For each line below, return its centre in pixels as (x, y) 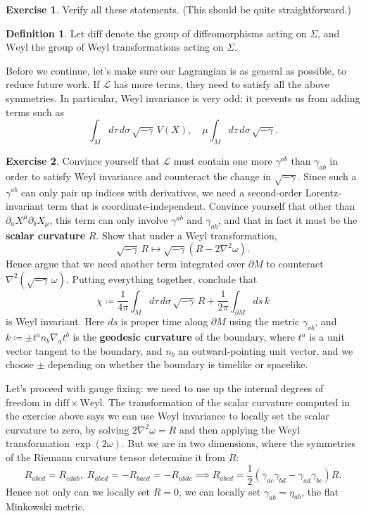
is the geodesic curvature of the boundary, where (184, 337)
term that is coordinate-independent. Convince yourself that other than (201, 206)
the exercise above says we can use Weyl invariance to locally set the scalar (168, 416)
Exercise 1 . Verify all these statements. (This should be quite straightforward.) (178, 9)
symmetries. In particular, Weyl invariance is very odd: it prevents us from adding (183, 97)
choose (20, 364)
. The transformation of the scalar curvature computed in (226, 402)
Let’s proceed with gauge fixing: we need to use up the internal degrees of (165, 388)
